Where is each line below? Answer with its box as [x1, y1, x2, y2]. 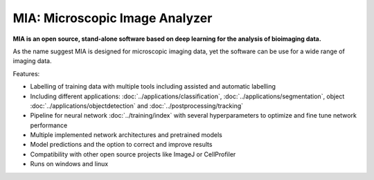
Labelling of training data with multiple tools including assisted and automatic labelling [30, 82, 276, 91]
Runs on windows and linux [30, 160, 109, 168]
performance [30, 121, 68, 129]
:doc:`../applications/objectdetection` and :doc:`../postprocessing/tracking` [30, 101, 244, 110]
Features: [12, 69, 40, 78]
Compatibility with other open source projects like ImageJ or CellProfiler [30, 150, 236, 159]
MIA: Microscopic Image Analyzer [12, 10, 213, 26]
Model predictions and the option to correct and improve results [30, 141, 213, 149]
